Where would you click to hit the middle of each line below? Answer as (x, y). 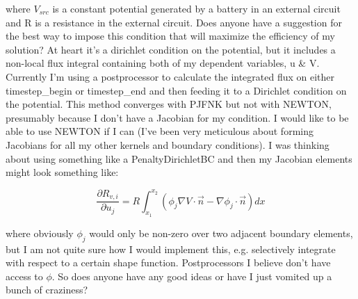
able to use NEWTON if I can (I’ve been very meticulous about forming (160, 131)
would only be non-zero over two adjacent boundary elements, (221, 233)
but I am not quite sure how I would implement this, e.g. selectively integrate (171, 249)
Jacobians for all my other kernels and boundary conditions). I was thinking (168, 144)
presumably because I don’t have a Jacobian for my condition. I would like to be (177, 117)
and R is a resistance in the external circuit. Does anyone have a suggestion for (174, 22)
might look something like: (62, 172)
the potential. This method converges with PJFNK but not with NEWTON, (169, 104)
